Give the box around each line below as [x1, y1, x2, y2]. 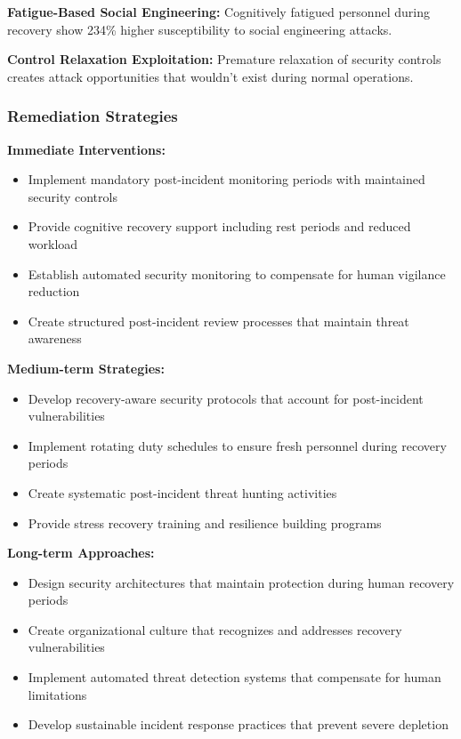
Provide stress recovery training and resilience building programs [28, 513, 382, 532]
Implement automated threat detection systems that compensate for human [28, 668, 441, 687]
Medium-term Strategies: [7, 358, 165, 377]
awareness [28, 329, 82, 348]
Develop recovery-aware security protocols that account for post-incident [28, 389, 424, 407]
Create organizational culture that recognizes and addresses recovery [28, 620, 402, 639]
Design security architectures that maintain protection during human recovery [28, 573, 455, 591]
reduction [28, 282, 80, 301]
